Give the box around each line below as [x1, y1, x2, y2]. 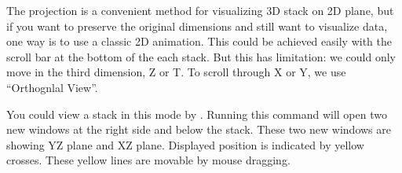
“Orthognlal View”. [6, 79, 98, 95]
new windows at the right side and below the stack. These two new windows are [6, 121, 391, 138]
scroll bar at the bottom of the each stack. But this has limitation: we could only [6, 48, 397, 64]
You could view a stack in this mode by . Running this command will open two [6, 105, 387, 122]
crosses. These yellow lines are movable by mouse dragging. [6, 152, 291, 168]
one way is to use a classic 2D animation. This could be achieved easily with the [6, 33, 392, 50]
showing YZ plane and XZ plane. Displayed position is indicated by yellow [6, 136, 364, 153]
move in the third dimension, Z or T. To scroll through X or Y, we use [6, 64, 346, 80]
